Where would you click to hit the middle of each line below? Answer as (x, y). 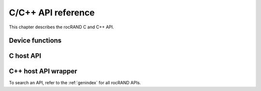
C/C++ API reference (52, 13)
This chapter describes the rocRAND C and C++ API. (62, 27)
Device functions (35, 41)
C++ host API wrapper (43, 71)
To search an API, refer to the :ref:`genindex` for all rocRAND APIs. (75, 83)
